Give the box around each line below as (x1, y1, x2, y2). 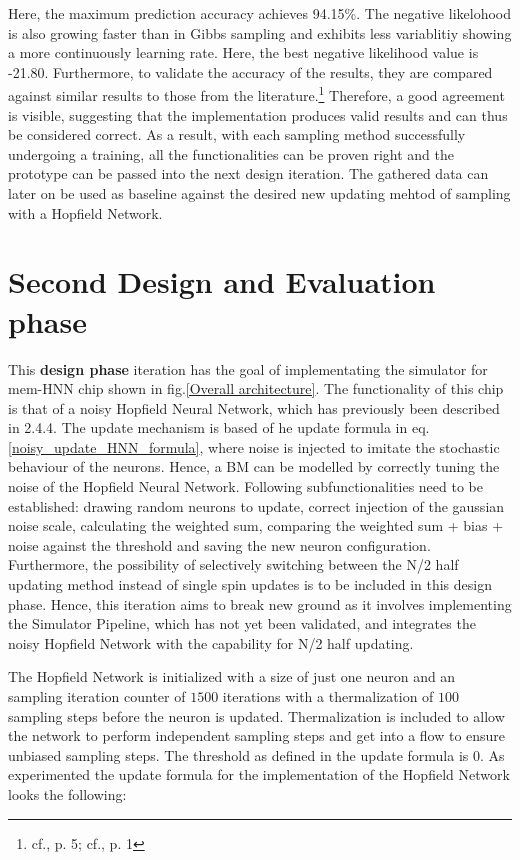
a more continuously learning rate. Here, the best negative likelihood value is (8, 42, 479, 63)
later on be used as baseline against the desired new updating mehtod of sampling (8, 183, 511, 203)
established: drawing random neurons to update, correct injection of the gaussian (8, 495, 505, 516)
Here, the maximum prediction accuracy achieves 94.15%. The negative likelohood (8, 3, 511, 23)
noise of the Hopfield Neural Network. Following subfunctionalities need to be (8, 476, 483, 497)
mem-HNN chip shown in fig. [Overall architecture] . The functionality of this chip (8, 378, 504, 399)
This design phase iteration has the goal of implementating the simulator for (8, 358, 488, 379)
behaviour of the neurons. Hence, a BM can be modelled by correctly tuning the (8, 456, 500, 477)
